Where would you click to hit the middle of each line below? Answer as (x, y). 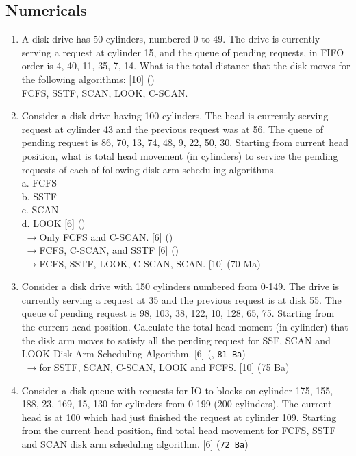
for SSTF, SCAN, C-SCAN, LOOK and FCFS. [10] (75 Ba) (164, 367)
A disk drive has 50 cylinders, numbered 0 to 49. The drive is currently (171, 39)
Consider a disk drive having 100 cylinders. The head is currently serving (175, 116)
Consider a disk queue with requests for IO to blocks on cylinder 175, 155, (177, 390)
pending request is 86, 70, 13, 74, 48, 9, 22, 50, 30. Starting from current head (185, 142)
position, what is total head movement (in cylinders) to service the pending (180, 155)
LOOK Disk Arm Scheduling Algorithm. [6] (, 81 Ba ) (133, 353)
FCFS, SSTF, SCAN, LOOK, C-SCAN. (105, 92)
